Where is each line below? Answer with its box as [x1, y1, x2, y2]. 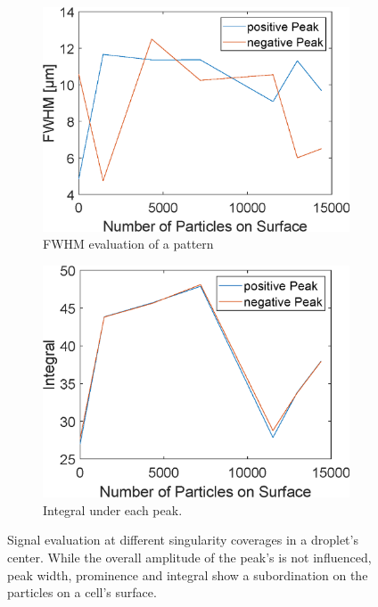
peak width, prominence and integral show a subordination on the [7, 565, 368, 584]
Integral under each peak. [43, 500, 183, 519]
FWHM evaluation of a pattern [43, 234, 214, 253]
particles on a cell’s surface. [7, 583, 157, 602]
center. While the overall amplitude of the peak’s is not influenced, [7, 547, 372, 566]
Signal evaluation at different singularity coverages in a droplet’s [7, 530, 358, 549]
